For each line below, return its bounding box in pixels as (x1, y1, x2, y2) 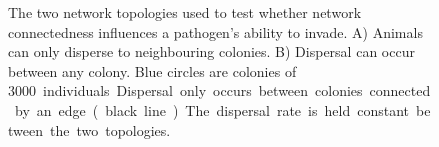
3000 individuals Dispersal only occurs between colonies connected (8, 80, 431, 101)
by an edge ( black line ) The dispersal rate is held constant (14, 99, 409, 120)
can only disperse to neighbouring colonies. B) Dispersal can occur (8, 41, 415, 62)
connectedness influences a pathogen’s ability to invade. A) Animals (8, 21, 423, 42)
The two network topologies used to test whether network (8, 2, 362, 22)
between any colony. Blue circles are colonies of (8, 60, 297, 81)
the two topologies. (49, 119, 171, 140)
